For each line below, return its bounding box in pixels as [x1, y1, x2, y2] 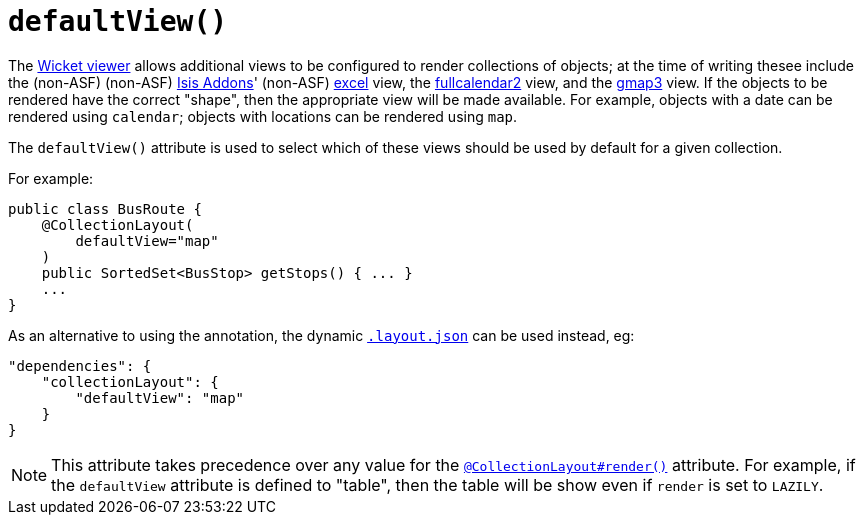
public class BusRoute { [8, 200, 202, 217]
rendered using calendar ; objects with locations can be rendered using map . [8, 107, 518, 125]
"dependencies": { [8, 357, 152, 374]
